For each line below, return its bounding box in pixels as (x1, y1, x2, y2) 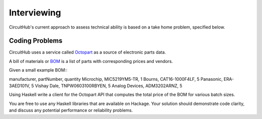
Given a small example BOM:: (9, 67, 68, 73)
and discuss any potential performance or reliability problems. (9, 107, 133, 113)
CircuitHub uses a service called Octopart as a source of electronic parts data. (9, 49, 166, 55)
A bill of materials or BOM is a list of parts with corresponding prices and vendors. (9, 58, 173, 64)
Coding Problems (9, 37, 63, 45)
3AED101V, (9, 83, 31, 89)
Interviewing (9, 7, 61, 18)
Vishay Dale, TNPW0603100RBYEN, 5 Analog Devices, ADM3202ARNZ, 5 (34, 83, 182, 89)
